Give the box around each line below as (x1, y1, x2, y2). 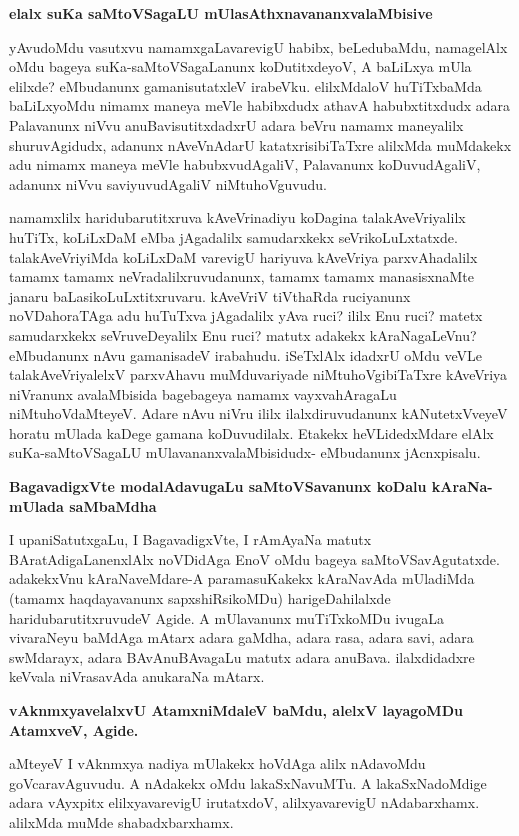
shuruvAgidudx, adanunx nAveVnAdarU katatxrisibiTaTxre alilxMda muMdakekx (9, 134, 512, 155)
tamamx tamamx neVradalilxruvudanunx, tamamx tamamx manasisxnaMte (9, 266, 474, 287)
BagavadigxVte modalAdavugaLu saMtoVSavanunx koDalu (9, 476, 427, 497)
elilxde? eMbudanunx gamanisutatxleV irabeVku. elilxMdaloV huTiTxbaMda (9, 75, 482, 96)
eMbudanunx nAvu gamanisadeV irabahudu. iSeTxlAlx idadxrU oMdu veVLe (9, 344, 482, 365)
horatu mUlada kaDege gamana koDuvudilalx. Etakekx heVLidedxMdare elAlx (9, 422, 494, 443)
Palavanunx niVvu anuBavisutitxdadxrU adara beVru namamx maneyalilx (9, 114, 464, 135)
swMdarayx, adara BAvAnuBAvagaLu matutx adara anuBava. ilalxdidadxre (9, 646, 475, 667)
